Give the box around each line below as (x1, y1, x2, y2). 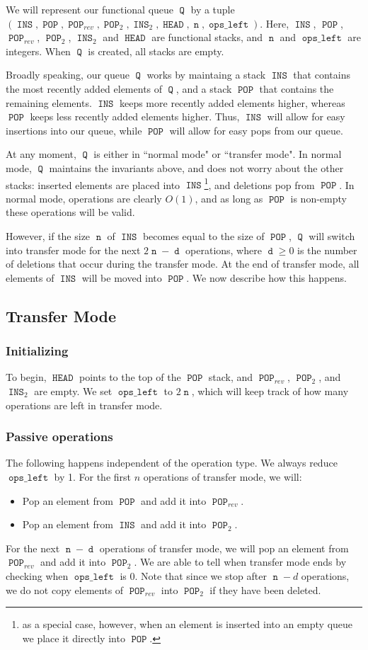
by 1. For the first (54, 469, 132, 484)
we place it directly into (22, 630, 125, 645)
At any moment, (6, 147, 76, 161)
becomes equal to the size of (142, 228, 265, 243)
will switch (309, 228, 355, 243)
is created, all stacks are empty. (88, 43, 224, 58)
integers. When (6, 43, 71, 58)
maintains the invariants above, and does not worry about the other (49, 160, 344, 175)
